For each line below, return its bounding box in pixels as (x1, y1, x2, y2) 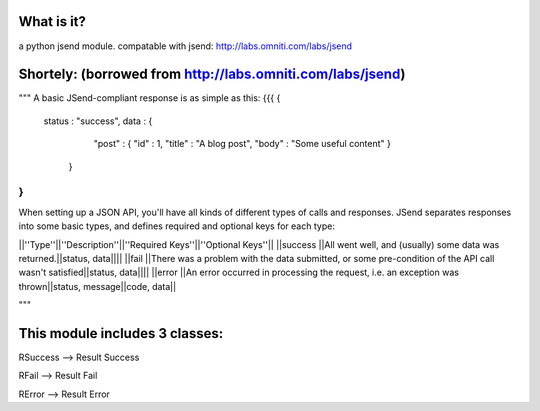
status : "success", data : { (43, 115, 153, 127)
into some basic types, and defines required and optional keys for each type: (18, 220, 335, 232)
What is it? (18, 13, 87, 30)
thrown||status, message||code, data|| (18, 280, 177, 292)
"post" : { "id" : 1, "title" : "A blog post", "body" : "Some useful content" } (93, 138, 392, 150)
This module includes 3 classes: (18, 325, 224, 342)
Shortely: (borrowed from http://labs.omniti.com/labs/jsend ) (18, 66, 406, 83)
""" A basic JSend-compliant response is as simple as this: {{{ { (18, 92, 281, 104)
